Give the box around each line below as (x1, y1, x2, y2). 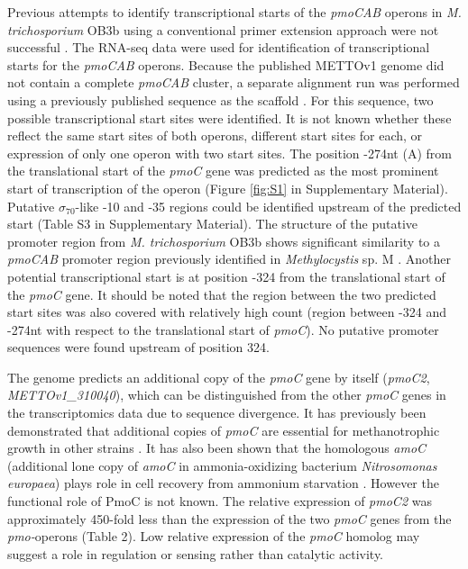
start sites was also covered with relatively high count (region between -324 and (7, 303, 446, 321)
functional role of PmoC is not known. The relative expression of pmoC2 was (7, 492, 432, 510)
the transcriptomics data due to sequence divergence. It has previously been (7, 403, 427, 422)
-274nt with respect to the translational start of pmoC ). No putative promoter (7, 320, 439, 339)
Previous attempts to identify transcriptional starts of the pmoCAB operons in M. (7, 3, 462, 21)
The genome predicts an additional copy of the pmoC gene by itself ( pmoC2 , (7, 367, 430, 386)
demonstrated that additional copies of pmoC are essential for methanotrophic (7, 420, 440, 439)
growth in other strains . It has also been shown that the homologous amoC (7, 438, 427, 457)
